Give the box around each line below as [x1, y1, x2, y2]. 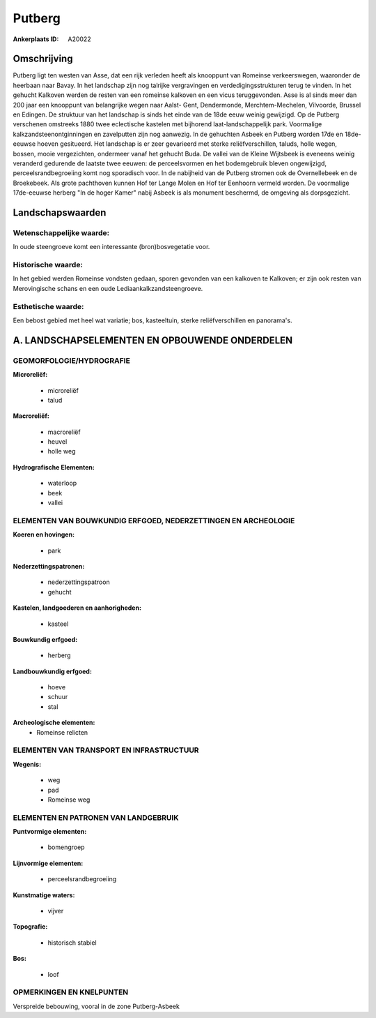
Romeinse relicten [36, 728, 88, 736]
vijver [47, 907, 64, 915]
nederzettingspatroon [47, 578, 111, 586]
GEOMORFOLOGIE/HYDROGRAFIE [13, 356, 130, 366]
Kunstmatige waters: [13, 890, 75, 899]
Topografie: [13, 922, 48, 931]
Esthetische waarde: [13, 301, 84, 311]
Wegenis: [13, 760, 42, 768]
